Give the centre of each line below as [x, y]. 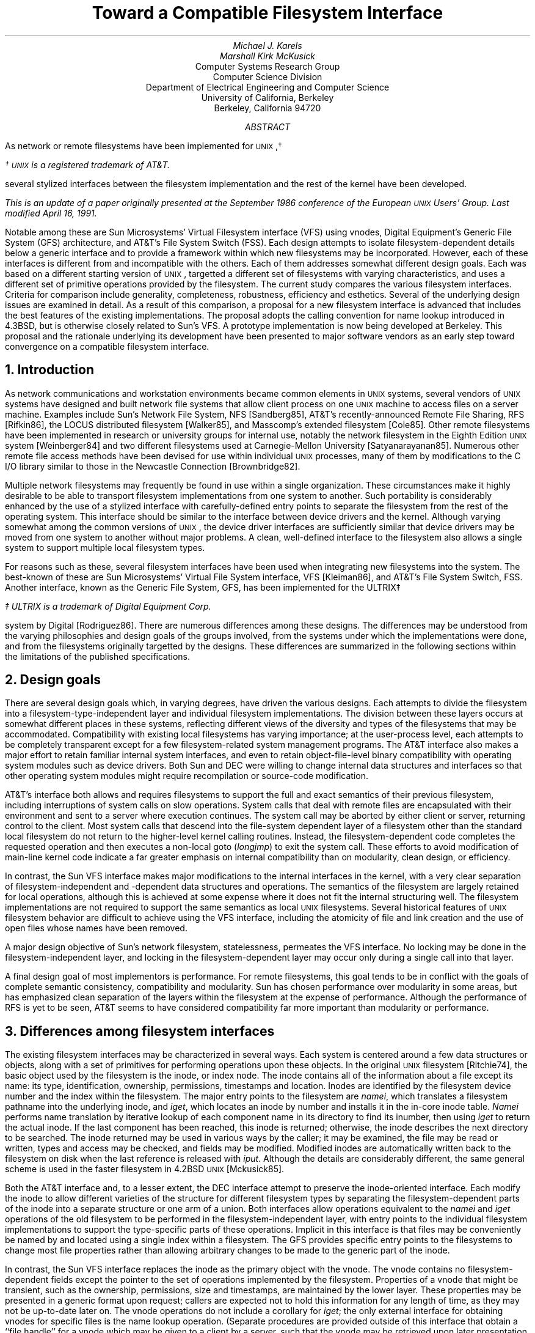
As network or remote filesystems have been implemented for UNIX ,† [144, 146]
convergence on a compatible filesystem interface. [107, 346]
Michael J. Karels [267, 45]
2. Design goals [53, 680]
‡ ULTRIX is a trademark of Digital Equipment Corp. [108, 606]
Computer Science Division [267, 76]
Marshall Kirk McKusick [267, 56]
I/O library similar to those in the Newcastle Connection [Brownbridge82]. [153, 466]
